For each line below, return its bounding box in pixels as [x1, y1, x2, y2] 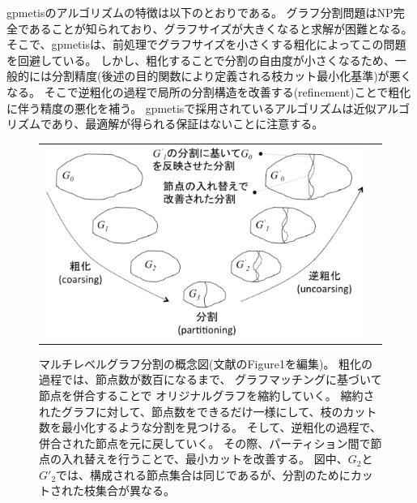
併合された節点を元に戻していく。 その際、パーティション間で [39, 434, 371, 451]
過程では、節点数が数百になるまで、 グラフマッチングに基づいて [39, 371, 382, 388]
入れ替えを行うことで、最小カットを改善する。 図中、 [61, 450, 348, 467]
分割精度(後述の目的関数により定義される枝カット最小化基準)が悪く [51, 67, 412, 84]
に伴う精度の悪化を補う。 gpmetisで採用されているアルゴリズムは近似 [6, 99, 377, 116]
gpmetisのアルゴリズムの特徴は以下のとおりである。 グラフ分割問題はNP [6, 4, 394, 20]
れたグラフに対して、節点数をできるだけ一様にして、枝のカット [39, 402, 377, 419]
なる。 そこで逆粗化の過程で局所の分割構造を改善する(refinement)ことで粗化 [6, 83, 411, 100]
